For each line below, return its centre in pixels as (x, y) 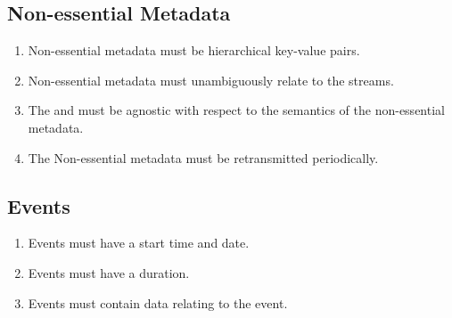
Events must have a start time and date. (139, 243)
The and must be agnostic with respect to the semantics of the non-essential (236, 110)
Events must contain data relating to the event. (158, 302)
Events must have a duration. (109, 272)
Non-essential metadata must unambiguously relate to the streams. (211, 80)
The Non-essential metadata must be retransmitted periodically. (203, 157)
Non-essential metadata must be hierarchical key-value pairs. (194, 50)
